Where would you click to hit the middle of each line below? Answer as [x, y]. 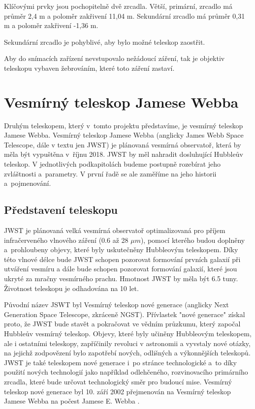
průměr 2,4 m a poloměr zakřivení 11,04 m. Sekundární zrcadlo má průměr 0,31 [125, 15]
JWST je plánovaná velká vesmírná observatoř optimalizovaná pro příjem [115, 230]
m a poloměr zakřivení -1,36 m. [51, 25]
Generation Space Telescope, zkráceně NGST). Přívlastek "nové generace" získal [125, 314]
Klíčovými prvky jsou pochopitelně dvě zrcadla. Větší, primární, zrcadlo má [118, 6]
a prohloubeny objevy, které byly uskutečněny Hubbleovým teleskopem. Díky [121, 249]
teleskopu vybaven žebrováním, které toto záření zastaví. [89, 68]
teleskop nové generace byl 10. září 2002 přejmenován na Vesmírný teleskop [117, 391]
